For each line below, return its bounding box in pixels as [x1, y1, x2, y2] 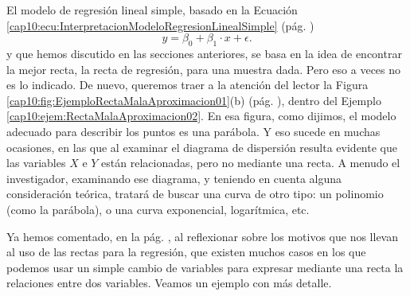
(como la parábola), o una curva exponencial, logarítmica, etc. [6, 201, 310, 217]
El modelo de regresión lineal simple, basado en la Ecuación [6, 2, 298, 18]
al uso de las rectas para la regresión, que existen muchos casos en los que [6, 243, 366, 260]
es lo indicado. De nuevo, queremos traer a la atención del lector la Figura [6, 76, 369, 93]
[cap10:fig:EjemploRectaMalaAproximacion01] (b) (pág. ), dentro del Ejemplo [6, 92, 381, 108]
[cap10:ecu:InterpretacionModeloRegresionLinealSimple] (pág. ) [6, 17, 314, 33]
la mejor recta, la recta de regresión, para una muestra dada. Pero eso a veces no [6, 60, 401, 77]
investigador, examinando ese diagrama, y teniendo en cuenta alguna [6, 169, 342, 186]
